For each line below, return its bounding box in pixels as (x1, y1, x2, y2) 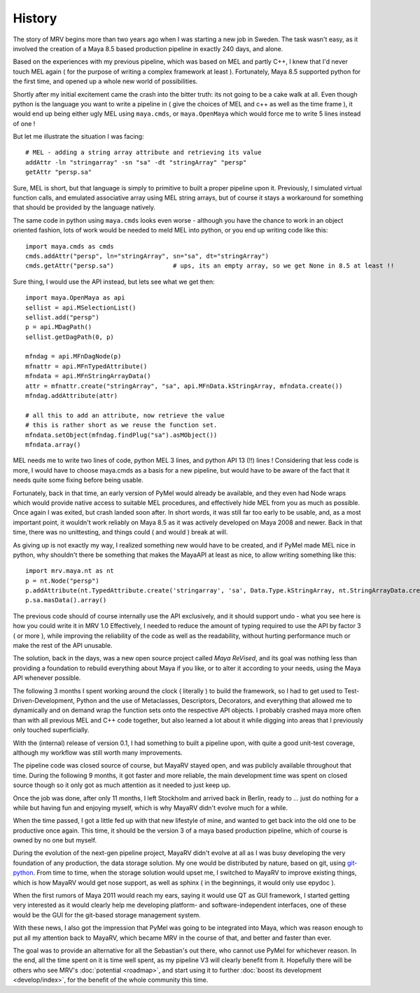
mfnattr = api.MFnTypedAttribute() (25, 362, 148, 370)
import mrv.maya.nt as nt (25, 567, 115, 575)
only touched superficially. (13, 725, 90, 735)
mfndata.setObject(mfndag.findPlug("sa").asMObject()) (25, 431, 218, 439)
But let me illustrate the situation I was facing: (13, 132, 144, 141)
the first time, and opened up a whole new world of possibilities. (13, 77, 198, 85)
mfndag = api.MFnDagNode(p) (25, 352, 122, 361)
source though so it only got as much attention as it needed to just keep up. (13, 781, 231, 789)
